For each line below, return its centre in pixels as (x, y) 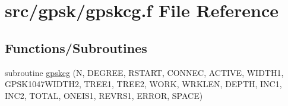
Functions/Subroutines (76, 47)
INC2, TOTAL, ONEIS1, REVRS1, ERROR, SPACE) (104, 95)
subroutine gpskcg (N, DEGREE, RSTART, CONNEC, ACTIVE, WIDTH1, (144, 72)
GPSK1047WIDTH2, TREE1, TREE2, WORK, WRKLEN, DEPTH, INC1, (143, 84)
